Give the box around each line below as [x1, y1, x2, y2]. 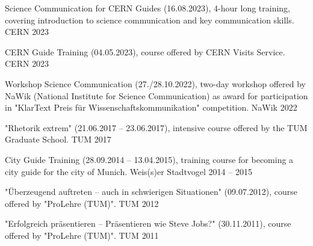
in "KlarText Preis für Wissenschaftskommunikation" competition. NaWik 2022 [5, 101, 297, 114]
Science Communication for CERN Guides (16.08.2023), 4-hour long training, [5, 2, 291, 14]
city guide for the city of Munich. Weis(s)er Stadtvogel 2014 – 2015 [5, 165, 252, 177]
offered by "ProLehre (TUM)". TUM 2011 [5, 229, 159, 241]
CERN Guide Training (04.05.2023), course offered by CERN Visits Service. [5, 45, 285, 58]
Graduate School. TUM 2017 [5, 133, 111, 146]
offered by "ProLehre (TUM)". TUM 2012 [5, 197, 159, 209]
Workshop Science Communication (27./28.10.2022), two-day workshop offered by [5, 77, 306, 90]
